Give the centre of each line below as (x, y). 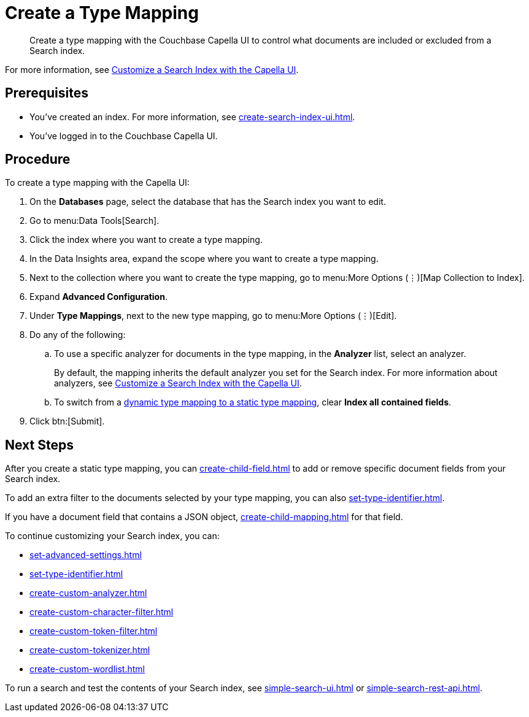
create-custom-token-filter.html (94, 631)
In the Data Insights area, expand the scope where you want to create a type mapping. (204, 259)
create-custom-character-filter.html (102, 612)
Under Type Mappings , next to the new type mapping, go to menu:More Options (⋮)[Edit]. (213, 316)
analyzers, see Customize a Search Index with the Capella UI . (178, 383)
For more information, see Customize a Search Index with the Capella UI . (152, 69)
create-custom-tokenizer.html (90, 650)
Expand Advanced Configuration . (98, 297)
